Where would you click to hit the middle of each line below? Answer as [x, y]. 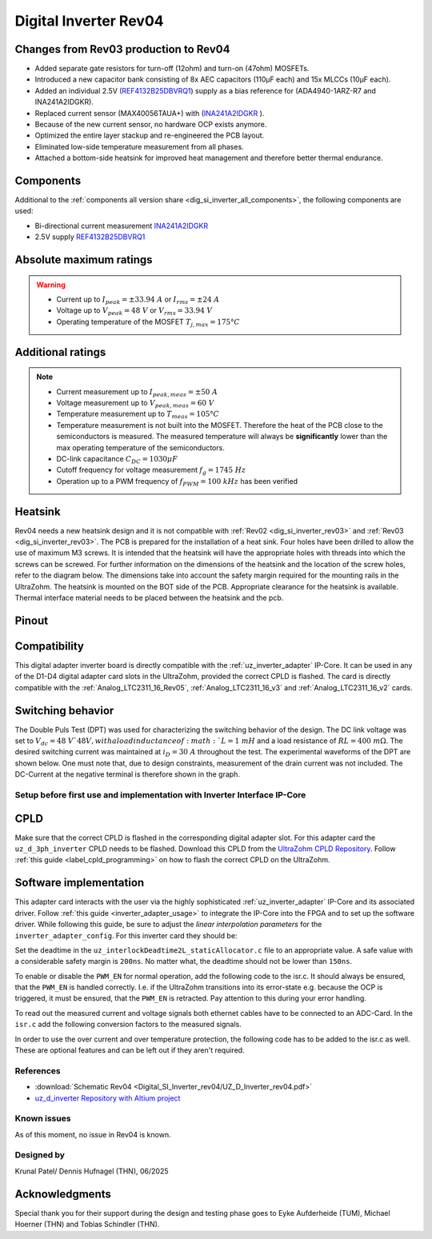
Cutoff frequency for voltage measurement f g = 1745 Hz [151, 471]
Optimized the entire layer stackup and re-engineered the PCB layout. [150, 135]
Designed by [40, 1155]
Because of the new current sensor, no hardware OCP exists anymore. [151, 125]
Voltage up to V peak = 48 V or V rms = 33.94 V [134, 312]
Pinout [32, 620]
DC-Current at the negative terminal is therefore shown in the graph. [127, 774]
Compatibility [49, 646]
